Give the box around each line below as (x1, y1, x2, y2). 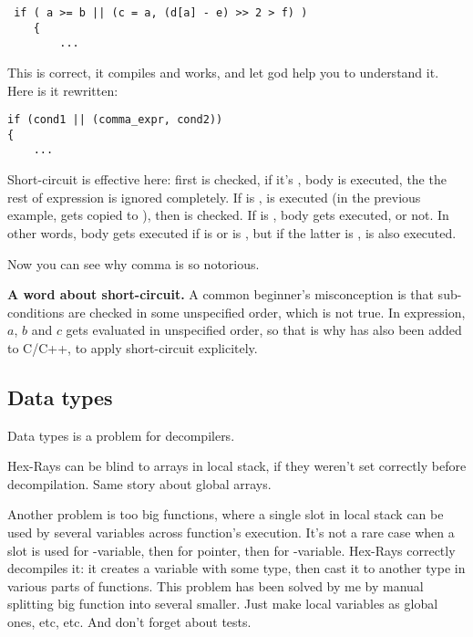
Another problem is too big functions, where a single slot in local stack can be (7, 505, 444, 524)
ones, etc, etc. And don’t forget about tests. (7, 612, 252, 632)
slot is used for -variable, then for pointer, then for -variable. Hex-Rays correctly (7, 540, 456, 559)
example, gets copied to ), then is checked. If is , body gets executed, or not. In (7, 205, 449, 225)
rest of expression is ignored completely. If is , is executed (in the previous (7, 187, 421, 206)
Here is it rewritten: (7, 80, 118, 99)
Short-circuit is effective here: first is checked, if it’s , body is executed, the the (7, 170, 447, 189)
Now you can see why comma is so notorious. (7, 254, 260, 273)
